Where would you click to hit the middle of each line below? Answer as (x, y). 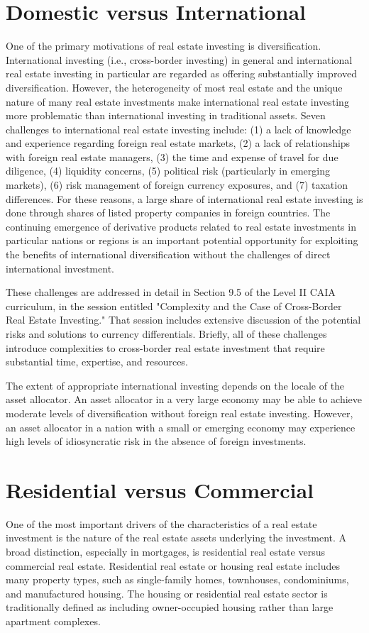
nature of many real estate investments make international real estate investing (177, 101)
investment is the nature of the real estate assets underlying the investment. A (176, 538)
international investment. (60, 268)
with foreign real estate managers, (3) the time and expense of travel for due (172, 156)
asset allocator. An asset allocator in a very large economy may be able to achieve (184, 399)
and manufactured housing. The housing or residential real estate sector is (167, 593)
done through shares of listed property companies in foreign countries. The (168, 213)
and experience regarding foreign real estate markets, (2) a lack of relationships (178, 143)
